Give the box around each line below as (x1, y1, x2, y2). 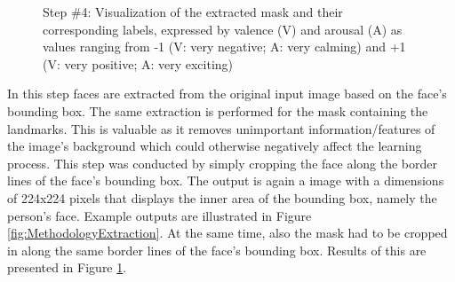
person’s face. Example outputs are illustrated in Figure (7, 206, 312, 224)
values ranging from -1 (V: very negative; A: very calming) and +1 (43, 37, 406, 56)
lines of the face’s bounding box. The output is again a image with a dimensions (7, 171, 444, 190)
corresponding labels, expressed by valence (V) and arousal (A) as (43, 20, 403, 38)
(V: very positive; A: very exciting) (43, 54, 234, 73)
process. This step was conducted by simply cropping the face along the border (7, 153, 437, 172)
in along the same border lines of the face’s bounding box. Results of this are (7, 240, 427, 259)
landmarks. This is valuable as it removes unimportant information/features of (7, 119, 435, 137)
